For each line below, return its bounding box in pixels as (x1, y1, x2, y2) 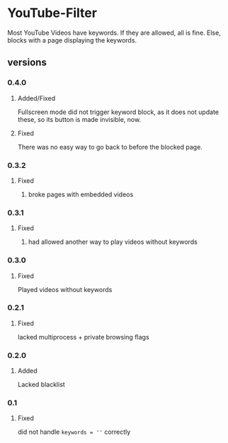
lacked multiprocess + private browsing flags (17, 332, 150, 341)
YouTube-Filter (7, 5, 98, 21)
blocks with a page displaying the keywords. (7, 35, 137, 44)
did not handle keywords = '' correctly (17, 427, 131, 437)
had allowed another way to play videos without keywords (28, 237, 198, 246)
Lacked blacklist (17, 381, 65, 389)
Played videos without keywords (17, 285, 113, 293)
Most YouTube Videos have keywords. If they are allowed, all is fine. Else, (7, 28, 221, 37)
